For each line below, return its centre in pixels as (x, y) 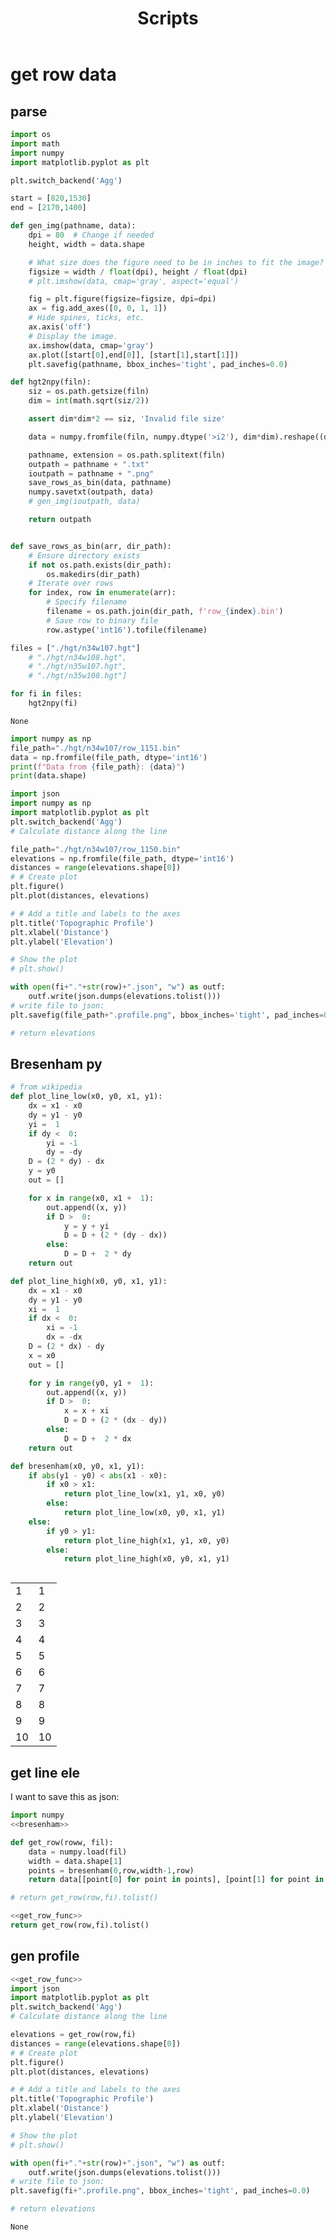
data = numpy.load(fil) (78, 1852)
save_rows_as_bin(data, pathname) (100, 483)
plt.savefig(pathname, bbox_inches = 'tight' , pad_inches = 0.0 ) (158, 364)
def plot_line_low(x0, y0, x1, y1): (86, 1097)
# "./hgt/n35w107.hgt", (78, 667)
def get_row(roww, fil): (62, 1842)
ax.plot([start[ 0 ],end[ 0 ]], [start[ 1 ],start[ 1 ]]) (134, 355)
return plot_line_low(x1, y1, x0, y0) (144, 1494)
